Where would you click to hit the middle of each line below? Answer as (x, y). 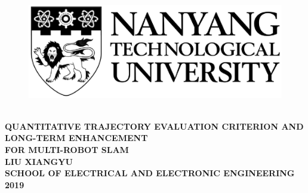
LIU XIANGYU (39, 161)
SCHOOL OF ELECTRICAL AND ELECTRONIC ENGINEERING (150, 173)
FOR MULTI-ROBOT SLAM (67, 150)
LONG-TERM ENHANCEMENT (76, 138)
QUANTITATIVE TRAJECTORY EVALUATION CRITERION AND (154, 126)
